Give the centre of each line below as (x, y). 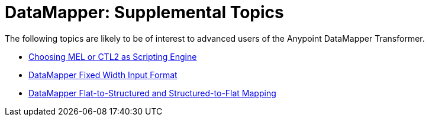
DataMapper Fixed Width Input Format (103, 75)
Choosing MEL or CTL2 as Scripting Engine (113, 56)
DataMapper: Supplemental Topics (144, 12)
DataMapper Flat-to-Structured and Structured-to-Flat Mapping (152, 93)
